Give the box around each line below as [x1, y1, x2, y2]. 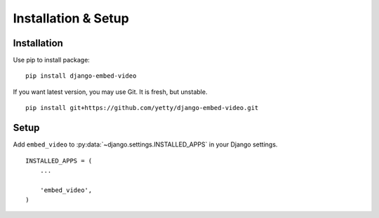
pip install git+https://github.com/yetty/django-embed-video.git [25, 104, 259, 112]
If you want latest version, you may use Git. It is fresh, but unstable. [13, 88, 208, 96]
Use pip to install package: [13, 56, 91, 64]
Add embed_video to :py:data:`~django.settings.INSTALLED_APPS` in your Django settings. [13, 140, 278, 149]
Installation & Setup [13, 11, 129, 26]
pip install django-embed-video [25, 72, 137, 80]
